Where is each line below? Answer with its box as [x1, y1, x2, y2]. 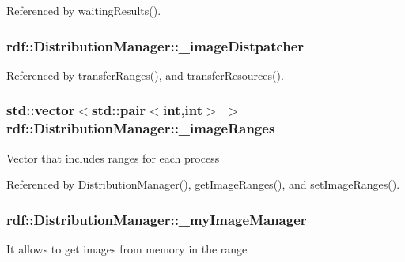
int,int [162, 100, 203, 120]
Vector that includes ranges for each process [6, 149, 220, 166]
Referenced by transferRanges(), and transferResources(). [6, 66, 284, 83]
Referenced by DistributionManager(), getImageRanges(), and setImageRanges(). [6, 176, 400, 193]
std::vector [6, 100, 75, 120]
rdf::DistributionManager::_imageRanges [6, 118, 275, 138]
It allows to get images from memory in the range [6, 240, 248, 256]
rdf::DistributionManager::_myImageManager [6, 209, 307, 229]
